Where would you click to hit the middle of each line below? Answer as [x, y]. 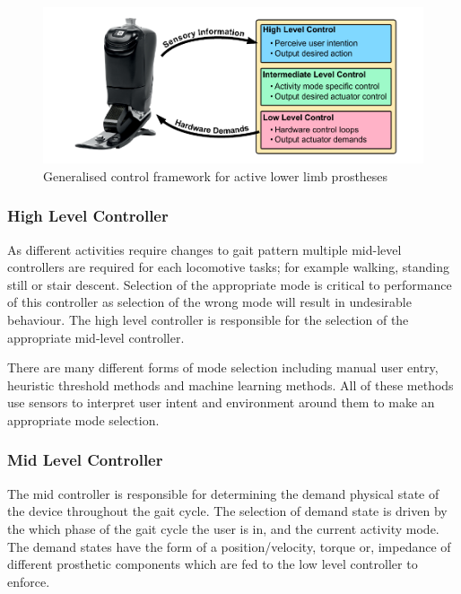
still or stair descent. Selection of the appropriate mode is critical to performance [230, 284]
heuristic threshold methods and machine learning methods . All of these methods [230, 384]
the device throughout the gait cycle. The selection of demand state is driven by [227, 511]
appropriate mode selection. [83, 419]
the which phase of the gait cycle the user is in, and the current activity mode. [223, 528]
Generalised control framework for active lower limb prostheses [216, 175]
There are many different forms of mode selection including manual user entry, [223, 367]
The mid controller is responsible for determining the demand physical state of [223, 493]
